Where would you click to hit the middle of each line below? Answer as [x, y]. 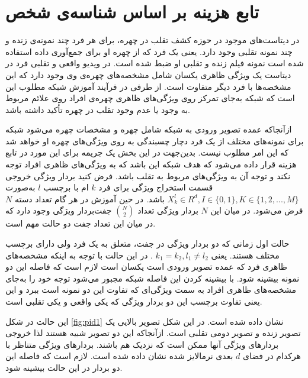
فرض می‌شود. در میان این [257, 210]
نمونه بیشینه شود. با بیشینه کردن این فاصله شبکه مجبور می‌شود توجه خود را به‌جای [153, 278]
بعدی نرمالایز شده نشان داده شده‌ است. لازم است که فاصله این [119, 356]
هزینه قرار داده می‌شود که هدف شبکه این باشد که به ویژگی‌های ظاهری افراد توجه [151, 164]
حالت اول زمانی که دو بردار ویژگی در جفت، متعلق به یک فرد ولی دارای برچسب [147, 243]
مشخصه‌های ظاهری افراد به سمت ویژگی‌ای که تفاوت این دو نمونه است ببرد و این [151, 290]
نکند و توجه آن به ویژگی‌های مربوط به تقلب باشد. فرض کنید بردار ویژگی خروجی [148, 175]
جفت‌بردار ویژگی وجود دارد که [59, 210]
